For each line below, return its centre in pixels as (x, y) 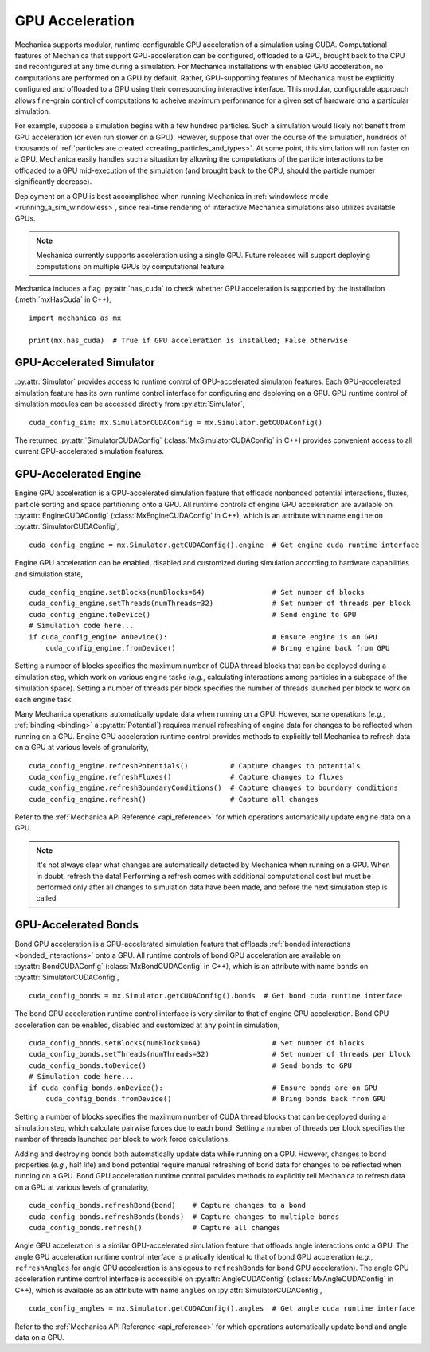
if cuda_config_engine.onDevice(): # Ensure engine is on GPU (203, 637)
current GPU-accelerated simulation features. (90, 451)
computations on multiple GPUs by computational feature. (131, 266)
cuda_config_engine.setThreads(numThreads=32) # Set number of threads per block (220, 604)
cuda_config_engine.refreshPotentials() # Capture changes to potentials (195, 766)
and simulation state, (49, 574)
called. (47, 898)
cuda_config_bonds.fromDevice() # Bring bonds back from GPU (215, 1099)
